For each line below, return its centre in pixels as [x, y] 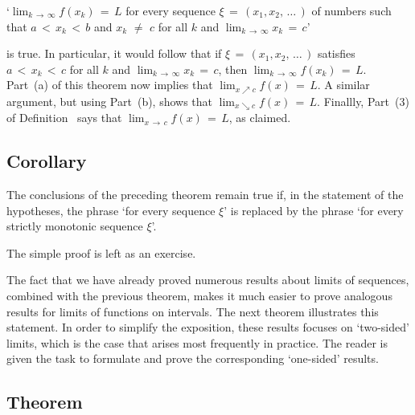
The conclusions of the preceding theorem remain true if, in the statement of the [205, 195]
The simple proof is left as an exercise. [101, 252]
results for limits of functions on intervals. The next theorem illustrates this [193, 311]
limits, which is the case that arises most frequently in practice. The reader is [197, 342]
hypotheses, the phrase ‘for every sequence [111, 210]
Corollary [47, 161]
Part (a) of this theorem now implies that [110, 85]
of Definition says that [64, 118]
